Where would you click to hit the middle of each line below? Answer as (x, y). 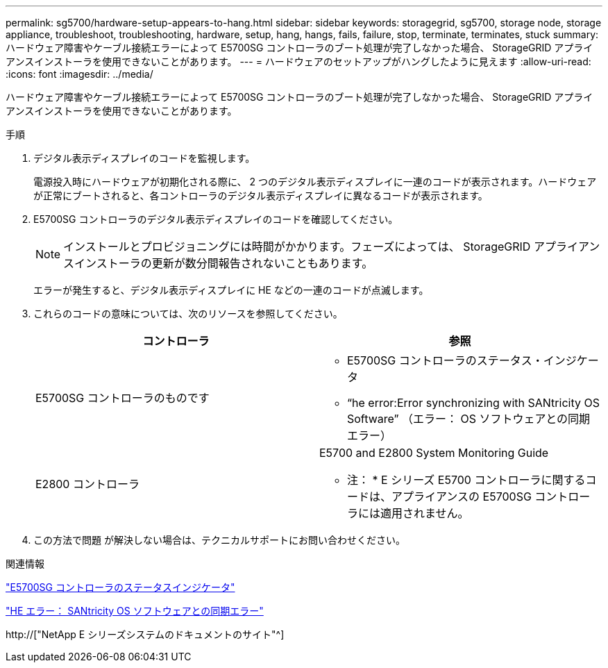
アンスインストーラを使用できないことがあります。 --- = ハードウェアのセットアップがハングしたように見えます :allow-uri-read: (298, 61)
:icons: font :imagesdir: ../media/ (79, 74)
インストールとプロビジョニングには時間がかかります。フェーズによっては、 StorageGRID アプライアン (332, 247)
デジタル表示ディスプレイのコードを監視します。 (144, 158)
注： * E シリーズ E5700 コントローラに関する (466, 480)
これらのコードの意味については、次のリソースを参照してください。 (188, 314)
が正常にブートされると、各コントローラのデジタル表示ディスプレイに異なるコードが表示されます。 (261, 195)
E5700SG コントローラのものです (123, 398)
